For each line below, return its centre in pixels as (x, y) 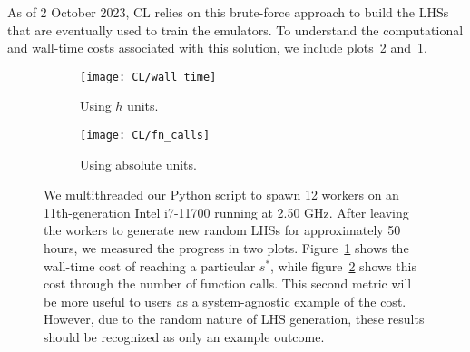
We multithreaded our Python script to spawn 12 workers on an (221, 195)
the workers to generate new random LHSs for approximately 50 (222, 230)
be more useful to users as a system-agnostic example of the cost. (225, 301)
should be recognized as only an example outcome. (184, 337)
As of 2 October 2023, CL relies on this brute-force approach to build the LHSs (228, 12)
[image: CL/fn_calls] (145, 136)
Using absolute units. (138, 164)
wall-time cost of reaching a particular (150, 265)
